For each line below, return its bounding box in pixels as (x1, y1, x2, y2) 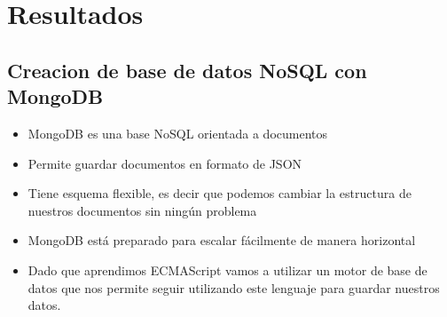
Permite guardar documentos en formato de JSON (27, 154, 302, 172)
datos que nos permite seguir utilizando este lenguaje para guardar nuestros (27, 278, 440, 297)
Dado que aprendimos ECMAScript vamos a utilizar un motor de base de (27, 260, 427, 279)
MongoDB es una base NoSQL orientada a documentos (27, 123, 328, 142)
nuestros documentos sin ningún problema (27, 201, 257, 219)
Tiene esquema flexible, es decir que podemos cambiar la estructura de (27, 184, 412, 202)
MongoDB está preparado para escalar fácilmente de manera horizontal (27, 231, 416, 250)
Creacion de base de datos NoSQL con (7, 56, 367, 83)
